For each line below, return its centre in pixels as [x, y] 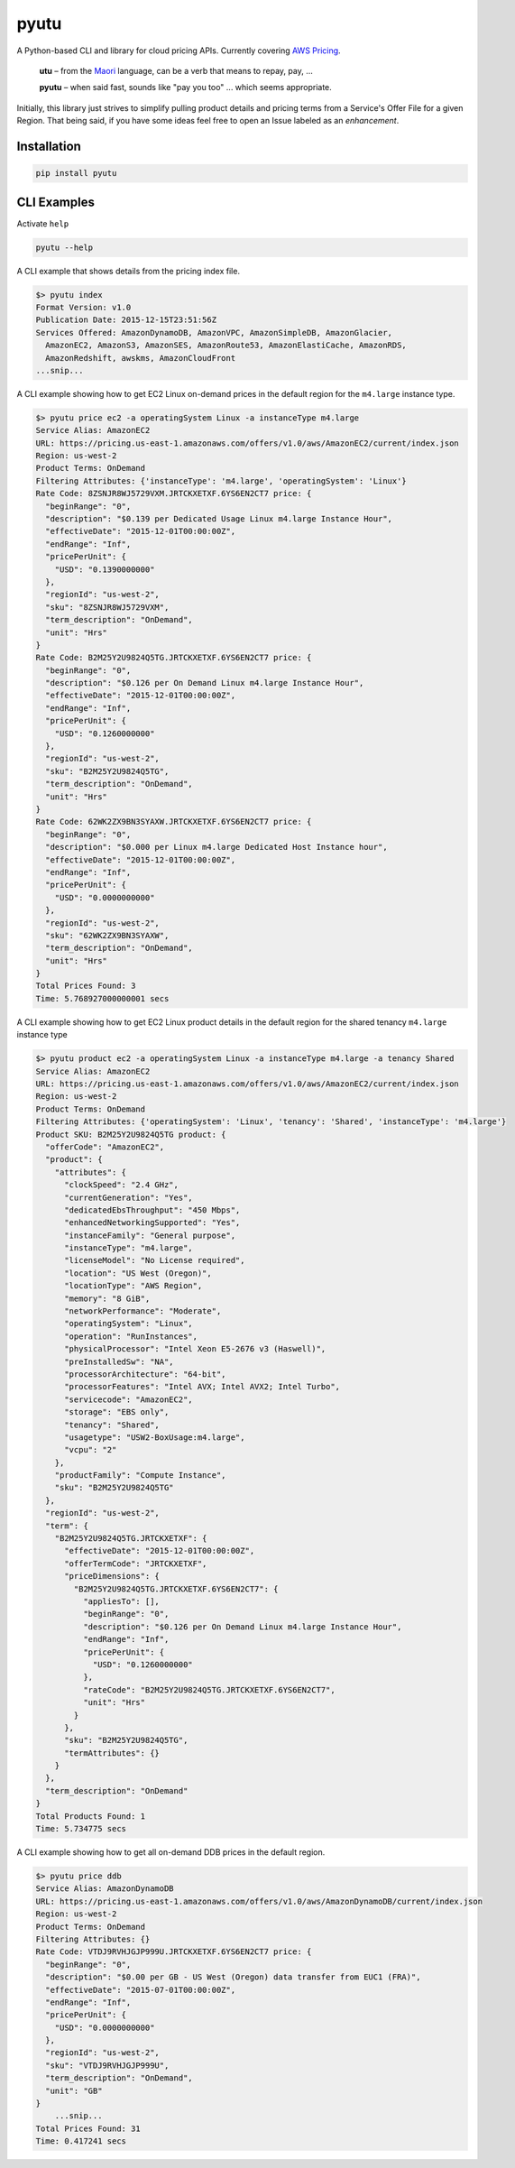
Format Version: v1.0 [83, 307]
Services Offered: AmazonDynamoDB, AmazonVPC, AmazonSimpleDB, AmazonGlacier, [214, 332]
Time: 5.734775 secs [81, 1829]
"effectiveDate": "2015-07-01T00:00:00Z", [141, 1990]
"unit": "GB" [74, 2090]
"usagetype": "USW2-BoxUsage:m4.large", [155, 1437]
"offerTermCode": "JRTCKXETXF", [136, 1564]
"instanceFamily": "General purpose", [150, 1235]
